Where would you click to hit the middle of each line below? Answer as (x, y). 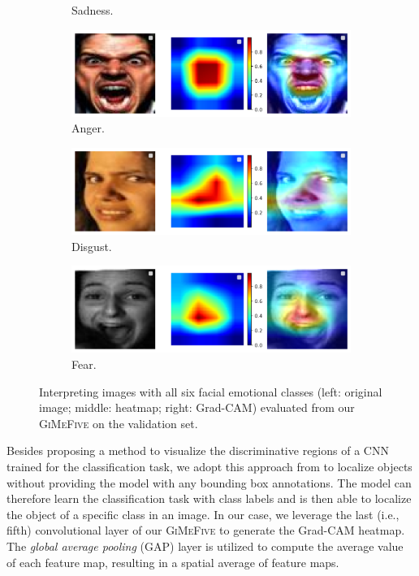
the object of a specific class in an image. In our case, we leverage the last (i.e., (203, 514)
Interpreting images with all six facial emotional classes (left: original (211, 391)
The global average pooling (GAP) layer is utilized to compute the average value (205, 546)
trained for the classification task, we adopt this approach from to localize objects (209, 466)
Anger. (88, 128)
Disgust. (92, 246)
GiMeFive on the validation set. (119, 423)
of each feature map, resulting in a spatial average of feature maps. (173, 562)
